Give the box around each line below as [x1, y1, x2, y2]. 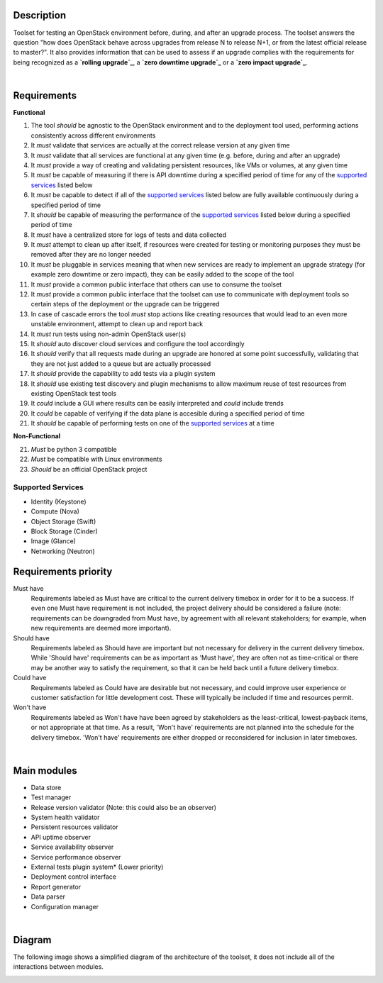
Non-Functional [13, 432, 61, 440]
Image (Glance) [30, 537, 76, 545]
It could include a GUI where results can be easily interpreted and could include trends [30, 399, 284, 408]
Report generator [30, 882, 82, 891]
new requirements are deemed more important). [30, 624, 172, 633]
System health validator [30, 813, 100, 821]
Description [13, 9, 67, 21]
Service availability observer [30, 843, 114, 851]
